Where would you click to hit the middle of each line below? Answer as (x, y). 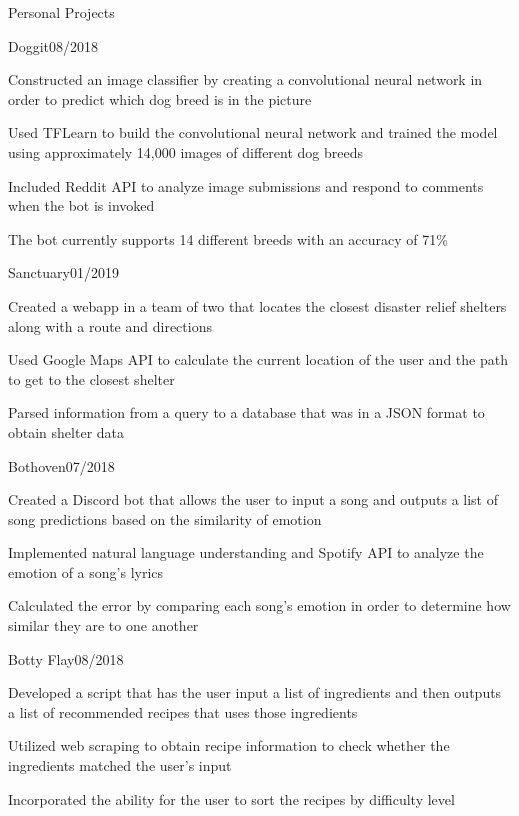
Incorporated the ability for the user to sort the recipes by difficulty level (231, 798)
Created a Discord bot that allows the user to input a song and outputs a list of (253, 499)
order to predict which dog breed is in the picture (160, 98)
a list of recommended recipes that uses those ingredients (183, 711)
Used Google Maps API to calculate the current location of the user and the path (258, 359)
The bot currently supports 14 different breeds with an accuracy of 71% (228, 238)
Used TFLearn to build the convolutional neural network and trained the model (253, 132)
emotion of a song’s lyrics (86, 571)
